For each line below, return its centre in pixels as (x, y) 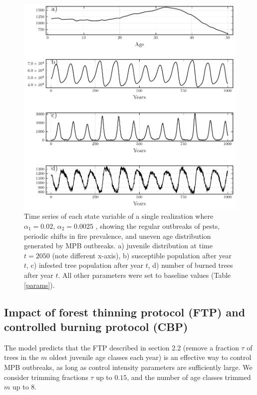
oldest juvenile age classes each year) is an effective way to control (150, 357)
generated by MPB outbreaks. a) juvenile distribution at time (118, 246)
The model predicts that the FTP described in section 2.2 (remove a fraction (122, 347)
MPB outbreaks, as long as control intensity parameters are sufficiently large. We (128, 367)
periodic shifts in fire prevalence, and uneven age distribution (118, 236)
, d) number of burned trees (190, 265)
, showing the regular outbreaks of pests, (158, 226)
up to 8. (24, 387)
